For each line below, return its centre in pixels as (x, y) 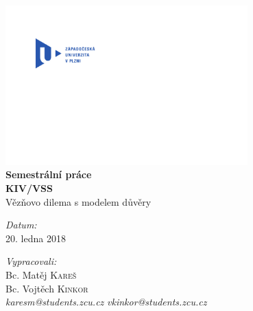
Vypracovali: (31, 261)
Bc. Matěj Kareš (41, 274)
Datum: (21, 225)
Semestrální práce (49, 174)
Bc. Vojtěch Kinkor (47, 288)
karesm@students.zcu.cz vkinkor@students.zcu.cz (106, 302)
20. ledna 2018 (36, 238)
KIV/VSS (29, 187)
